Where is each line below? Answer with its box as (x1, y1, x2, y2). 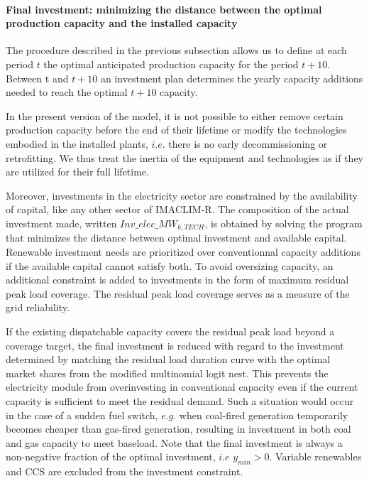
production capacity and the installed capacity (6, 16, 238, 31)
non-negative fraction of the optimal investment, (6, 449, 216, 464)
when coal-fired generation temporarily (179, 407, 348, 422)
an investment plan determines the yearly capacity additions (100, 70, 363, 85)
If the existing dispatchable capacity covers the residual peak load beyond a (6, 323, 335, 338)
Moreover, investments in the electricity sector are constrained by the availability (6, 188, 358, 202)
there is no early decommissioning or (168, 136, 328, 151)
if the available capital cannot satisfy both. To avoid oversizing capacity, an (6, 258, 334, 273)
